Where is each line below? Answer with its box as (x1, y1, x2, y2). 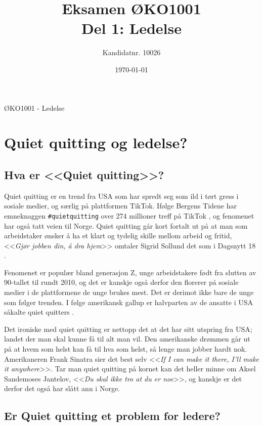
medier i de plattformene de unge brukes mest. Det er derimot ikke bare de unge (4, 287, 254, 297)
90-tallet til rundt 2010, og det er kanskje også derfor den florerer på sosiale (4, 277, 239, 287)
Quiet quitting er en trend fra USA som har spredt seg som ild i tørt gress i (4, 190, 239, 201)
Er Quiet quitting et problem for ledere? (4, 408, 221, 423)
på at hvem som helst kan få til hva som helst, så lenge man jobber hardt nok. (4, 344, 247, 354)
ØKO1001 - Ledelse (4, 102, 65, 113)
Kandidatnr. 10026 (102, 47, 161, 58)
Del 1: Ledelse (81, 18, 182, 38)
